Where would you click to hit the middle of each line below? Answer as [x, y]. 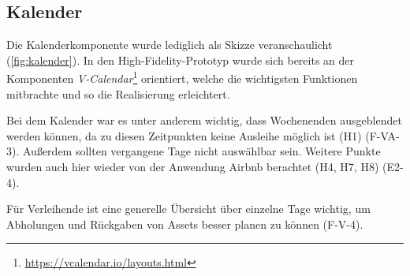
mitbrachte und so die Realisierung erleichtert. [118, 93]
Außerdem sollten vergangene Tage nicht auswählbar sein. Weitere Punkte [201, 151]
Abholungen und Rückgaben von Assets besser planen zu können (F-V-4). [185, 224]
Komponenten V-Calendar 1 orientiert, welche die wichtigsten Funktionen [182, 77]
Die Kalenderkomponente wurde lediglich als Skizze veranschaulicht [170, 45]
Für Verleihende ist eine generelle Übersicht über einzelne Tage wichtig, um [188, 209]
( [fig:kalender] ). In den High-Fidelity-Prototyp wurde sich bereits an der [181, 60]
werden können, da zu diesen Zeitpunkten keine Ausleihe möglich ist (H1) [184, 135]
